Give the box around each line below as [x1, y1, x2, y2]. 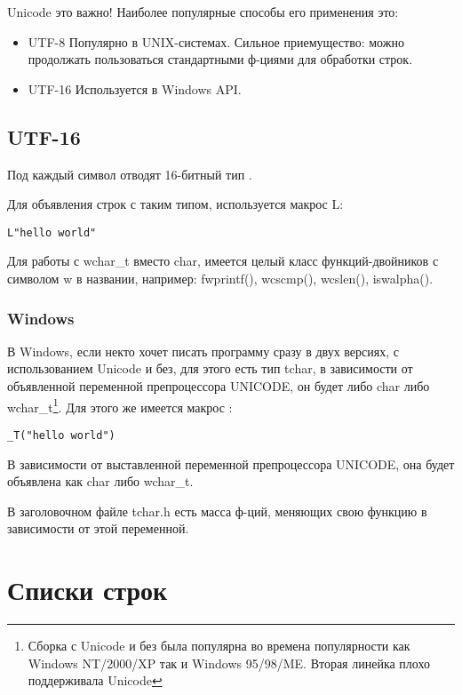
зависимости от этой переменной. [7, 519, 189, 538]
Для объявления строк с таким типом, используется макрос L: [7, 195, 344, 213]
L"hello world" [7, 226, 97, 239]
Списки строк [7, 571, 168, 608]
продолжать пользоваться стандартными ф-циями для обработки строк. [28, 50, 413, 68]
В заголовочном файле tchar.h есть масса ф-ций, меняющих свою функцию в [7, 501, 427, 520]
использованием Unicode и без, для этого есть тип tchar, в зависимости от [7, 359, 413, 378]
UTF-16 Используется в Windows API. [28, 79, 242, 98]
